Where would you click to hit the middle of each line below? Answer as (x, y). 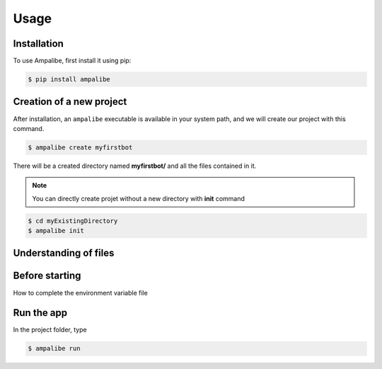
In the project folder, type (50, 330)
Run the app (40, 313)
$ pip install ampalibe (69, 79)
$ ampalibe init (56, 231)
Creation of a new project (70, 102)
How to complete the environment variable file (80, 293)
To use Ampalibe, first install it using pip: (72, 61)
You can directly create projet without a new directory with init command (139, 198)
